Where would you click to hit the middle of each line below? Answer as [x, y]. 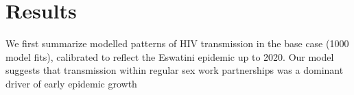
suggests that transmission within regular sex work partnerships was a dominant [175, 70]
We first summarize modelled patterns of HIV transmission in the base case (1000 [177, 43]
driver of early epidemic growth [71, 83]
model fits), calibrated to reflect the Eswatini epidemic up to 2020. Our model [170, 56]
